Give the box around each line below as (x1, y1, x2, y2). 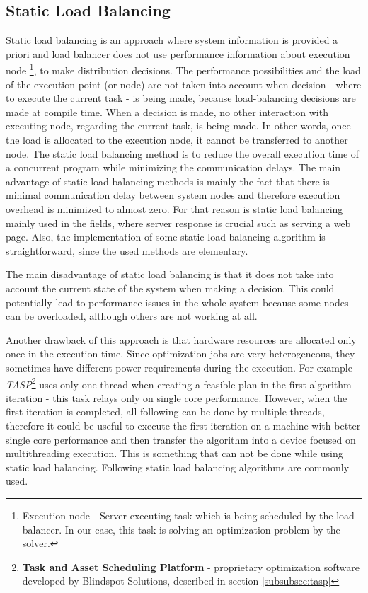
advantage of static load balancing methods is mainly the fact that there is (6, 173, 330, 188)
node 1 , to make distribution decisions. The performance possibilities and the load (6, 61, 361, 78)
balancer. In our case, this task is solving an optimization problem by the (22, 522, 340, 536)
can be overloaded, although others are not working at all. (6, 309, 258, 323)
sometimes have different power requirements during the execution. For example (6, 359, 352, 374)
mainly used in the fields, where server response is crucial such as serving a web (6, 215, 351, 230)
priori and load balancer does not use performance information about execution (6, 46, 350, 61)
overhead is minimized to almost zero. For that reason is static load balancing (6, 201, 343, 216)
